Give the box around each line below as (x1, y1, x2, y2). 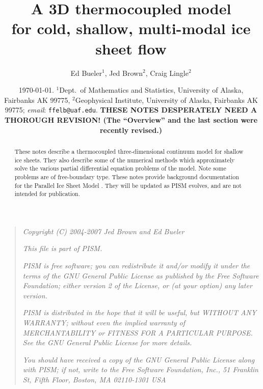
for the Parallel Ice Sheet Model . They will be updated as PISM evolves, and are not (14, 181, 242, 189)
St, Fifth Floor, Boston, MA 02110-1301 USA (22, 374, 166, 384)
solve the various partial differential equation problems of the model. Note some (14, 164, 226, 173)
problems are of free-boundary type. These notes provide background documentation (14, 172, 239, 181)
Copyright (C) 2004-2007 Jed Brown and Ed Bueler (22, 226, 185, 236)
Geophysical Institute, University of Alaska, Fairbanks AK (75, 94, 258, 105)
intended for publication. (14, 189, 81, 198)
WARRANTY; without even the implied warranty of (22, 317, 186, 328)
